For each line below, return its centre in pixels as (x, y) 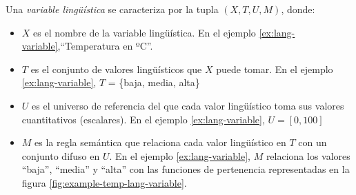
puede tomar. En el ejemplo (275, 69)
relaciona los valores (308, 155)
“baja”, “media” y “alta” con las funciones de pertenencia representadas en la (186, 169)
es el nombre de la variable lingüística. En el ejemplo (145, 32)
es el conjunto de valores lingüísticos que (116, 69)
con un (313, 142)
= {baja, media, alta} (154, 82)
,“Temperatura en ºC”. (105, 46)
